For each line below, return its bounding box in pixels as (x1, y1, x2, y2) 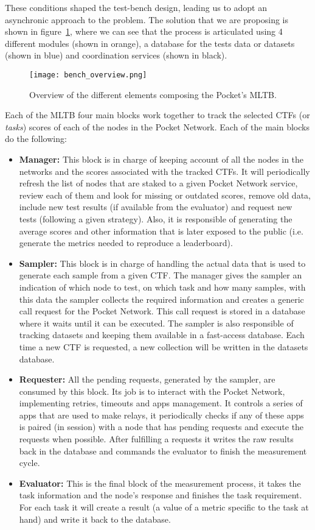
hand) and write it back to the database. (19, 512, 171, 525)
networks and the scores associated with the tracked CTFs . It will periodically (19, 164, 310, 177)
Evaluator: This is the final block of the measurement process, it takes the (19, 476, 301, 489)
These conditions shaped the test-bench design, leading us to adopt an (5, 1, 267, 13)
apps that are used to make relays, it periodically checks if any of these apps (19, 408, 304, 421)
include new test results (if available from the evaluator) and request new (19, 200, 292, 213)
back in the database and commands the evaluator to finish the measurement (19, 444, 307, 457)
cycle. (19, 456, 40, 469)
